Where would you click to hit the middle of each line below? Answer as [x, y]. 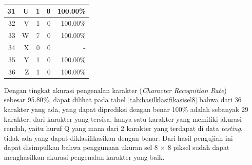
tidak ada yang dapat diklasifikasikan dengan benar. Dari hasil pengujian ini [118, 137]
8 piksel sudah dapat [198, 147]
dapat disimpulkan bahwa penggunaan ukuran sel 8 [81, 147]
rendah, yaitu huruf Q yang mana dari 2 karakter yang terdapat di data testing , [123, 128]
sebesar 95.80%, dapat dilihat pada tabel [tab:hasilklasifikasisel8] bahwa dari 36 [123, 100]
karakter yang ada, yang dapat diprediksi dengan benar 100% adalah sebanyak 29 [126, 109]
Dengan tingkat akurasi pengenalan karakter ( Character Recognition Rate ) [115, 90]
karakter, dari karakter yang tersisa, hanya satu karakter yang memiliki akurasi [123, 119]
